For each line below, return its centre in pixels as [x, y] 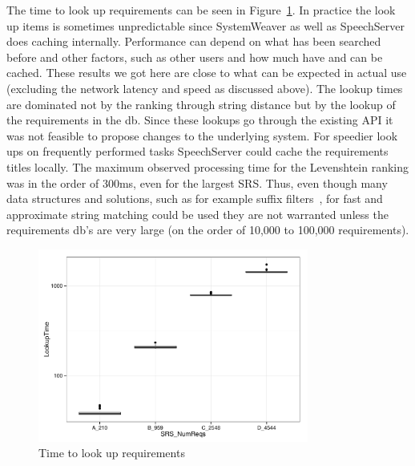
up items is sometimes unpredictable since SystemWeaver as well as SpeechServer [205, 25]
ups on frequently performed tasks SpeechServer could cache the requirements [197, 151]
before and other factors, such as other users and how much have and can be [195, 57]
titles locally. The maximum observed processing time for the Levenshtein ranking [207, 166]
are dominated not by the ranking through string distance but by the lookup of [201, 104]
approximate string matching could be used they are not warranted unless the [197, 214]
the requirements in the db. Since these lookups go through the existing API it [200, 120]
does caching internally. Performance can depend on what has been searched [194, 41]
